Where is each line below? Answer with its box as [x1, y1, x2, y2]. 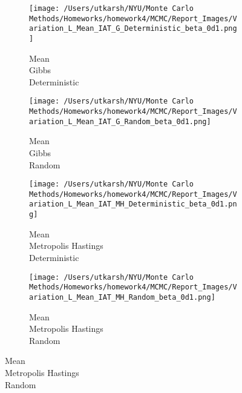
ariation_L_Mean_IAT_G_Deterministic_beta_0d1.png [29, 24, 237, 33]
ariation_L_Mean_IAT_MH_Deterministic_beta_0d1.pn [29, 200, 237, 209]
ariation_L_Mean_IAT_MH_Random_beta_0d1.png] [29, 292, 215, 302]
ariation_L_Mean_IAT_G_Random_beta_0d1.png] [29, 117, 211, 126]
